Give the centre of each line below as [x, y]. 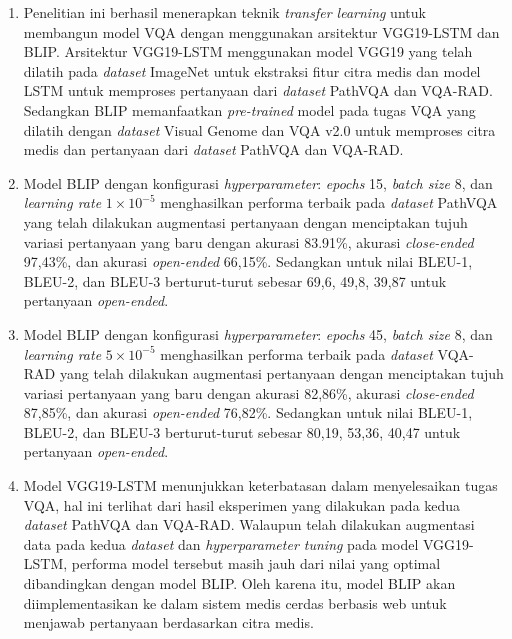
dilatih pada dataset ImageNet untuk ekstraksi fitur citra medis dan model [252, 70]
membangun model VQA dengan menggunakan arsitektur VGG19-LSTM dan [261, 31]
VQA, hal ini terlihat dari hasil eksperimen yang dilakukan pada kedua [242, 504]
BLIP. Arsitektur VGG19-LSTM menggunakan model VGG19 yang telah [248, 51]
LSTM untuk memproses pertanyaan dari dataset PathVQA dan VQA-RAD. [258, 90]
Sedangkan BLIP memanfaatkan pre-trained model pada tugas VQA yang [249, 109]
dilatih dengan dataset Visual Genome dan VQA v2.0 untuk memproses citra [259, 129]
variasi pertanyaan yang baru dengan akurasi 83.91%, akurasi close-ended [248, 241]
